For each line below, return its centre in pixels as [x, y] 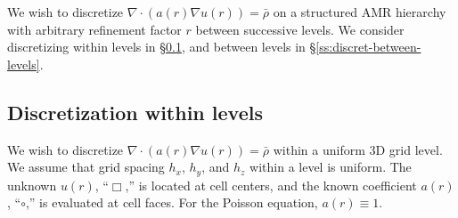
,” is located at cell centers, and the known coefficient [271, 185]
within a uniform [319, 149]
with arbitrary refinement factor [94, 29]
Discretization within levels [135, 112]
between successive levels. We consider [300, 29]
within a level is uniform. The [331, 167]
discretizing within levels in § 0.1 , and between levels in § [162, 47]
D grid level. [409, 149]
